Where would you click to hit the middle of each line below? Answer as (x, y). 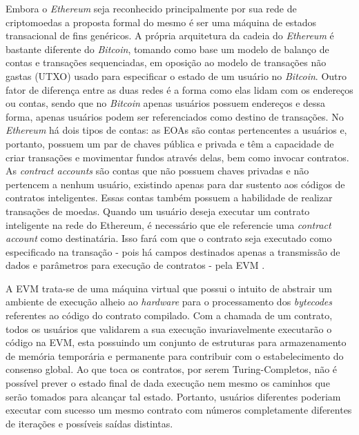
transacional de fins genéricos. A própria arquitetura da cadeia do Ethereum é (170, 36)
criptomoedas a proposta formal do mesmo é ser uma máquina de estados (161, 22)
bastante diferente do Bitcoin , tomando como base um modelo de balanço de (167, 49)
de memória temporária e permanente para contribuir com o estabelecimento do (175, 355)
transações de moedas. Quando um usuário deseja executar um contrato (158, 211)
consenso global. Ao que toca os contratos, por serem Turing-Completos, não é (172, 369)
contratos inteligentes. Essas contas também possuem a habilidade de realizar (169, 198)
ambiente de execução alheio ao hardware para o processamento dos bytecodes (169, 302)
